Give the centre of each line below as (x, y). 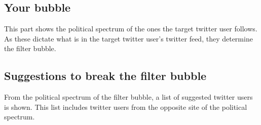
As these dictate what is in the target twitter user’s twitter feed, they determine (128, 38)
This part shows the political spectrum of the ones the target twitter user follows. (131, 29)
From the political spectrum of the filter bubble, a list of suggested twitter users (128, 97)
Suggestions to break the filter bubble (105, 76)
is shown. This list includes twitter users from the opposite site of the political (126, 107)
